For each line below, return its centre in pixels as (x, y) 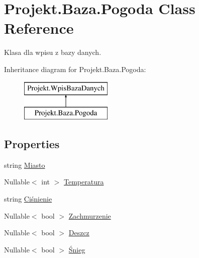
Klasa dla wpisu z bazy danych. (53, 52)
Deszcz (79, 233)
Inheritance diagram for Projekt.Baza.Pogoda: (75, 69)
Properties (32, 144)
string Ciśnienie (28, 199)
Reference (39, 28)
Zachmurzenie (90, 215)
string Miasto (25, 165)
